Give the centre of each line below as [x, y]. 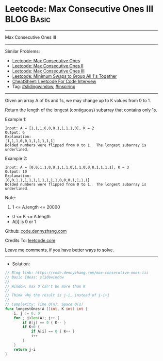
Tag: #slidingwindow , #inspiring [44, 86]
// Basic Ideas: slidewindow [34, 277]
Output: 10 [16, 172]
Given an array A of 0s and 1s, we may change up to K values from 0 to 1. [78, 100]
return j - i [25, 349]
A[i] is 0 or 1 [24, 222]
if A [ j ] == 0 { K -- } [44, 322]
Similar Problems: [23, 51]
